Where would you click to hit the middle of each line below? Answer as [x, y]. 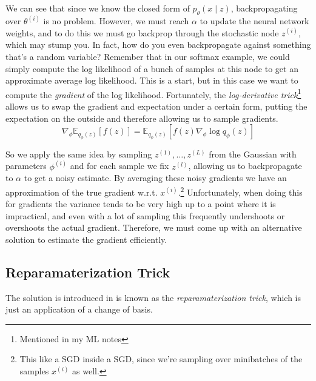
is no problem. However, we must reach [116, 21]
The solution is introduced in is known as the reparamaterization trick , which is [153, 297]
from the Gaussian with [253, 154]
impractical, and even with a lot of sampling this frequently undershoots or [145, 215]
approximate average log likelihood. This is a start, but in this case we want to [152, 80]
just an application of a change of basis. [79, 309]
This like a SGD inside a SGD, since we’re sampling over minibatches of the [161, 359]
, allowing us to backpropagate [245, 166]
